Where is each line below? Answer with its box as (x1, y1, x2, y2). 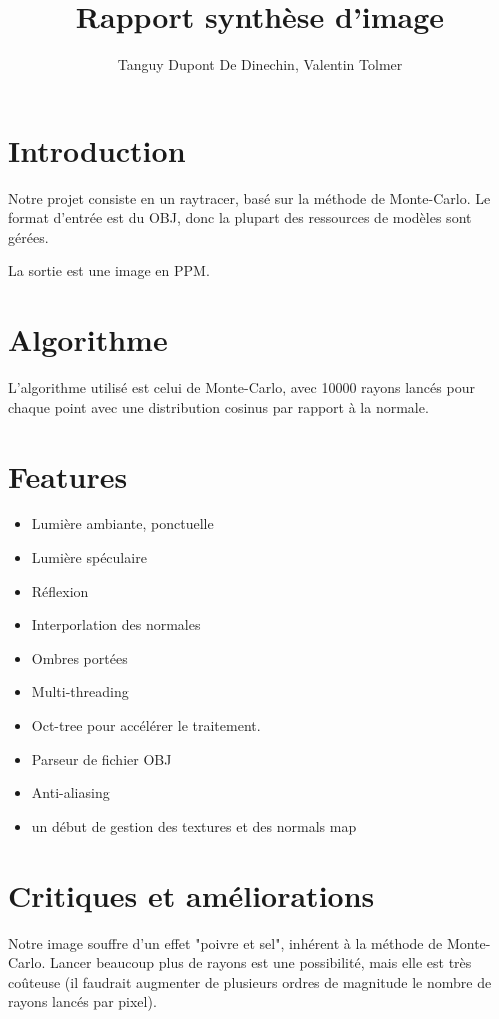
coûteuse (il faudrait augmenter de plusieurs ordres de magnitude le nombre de (8, 971, 492, 992)
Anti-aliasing (31, 782, 110, 803)
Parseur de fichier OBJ (31, 748, 172, 769)
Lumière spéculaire (31, 547, 147, 568)
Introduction (8, 129, 186, 170)
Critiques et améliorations (8, 874, 375, 915)
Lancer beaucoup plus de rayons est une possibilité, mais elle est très (50, 952, 472, 973)
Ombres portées (31, 647, 128, 668)
